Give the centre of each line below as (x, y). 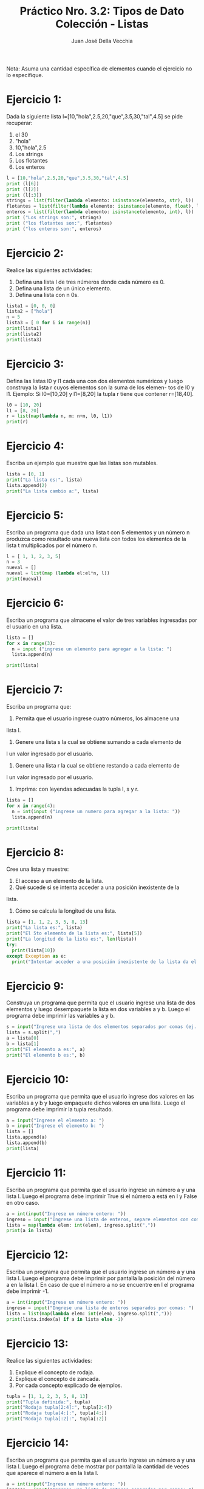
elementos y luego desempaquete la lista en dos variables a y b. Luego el (98, 1009)
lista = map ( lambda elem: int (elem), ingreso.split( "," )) (81, 1225)
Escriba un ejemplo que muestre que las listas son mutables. (82, 463)
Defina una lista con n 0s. (47, 295)
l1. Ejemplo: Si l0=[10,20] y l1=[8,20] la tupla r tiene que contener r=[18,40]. (100, 394)
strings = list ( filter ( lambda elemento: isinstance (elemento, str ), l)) (100, 201)
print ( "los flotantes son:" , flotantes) (59, 223)
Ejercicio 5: (35, 515)
